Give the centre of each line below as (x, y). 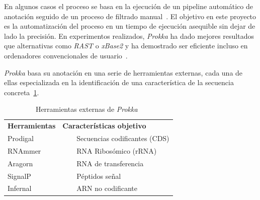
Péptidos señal (99, 176)
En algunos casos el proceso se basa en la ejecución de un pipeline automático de (128, 6)
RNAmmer (24, 150)
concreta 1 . (22, 92)
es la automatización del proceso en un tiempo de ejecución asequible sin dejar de (130, 26)
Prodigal (21, 138)
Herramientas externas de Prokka (86, 109)
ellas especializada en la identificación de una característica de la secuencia (119, 82)
